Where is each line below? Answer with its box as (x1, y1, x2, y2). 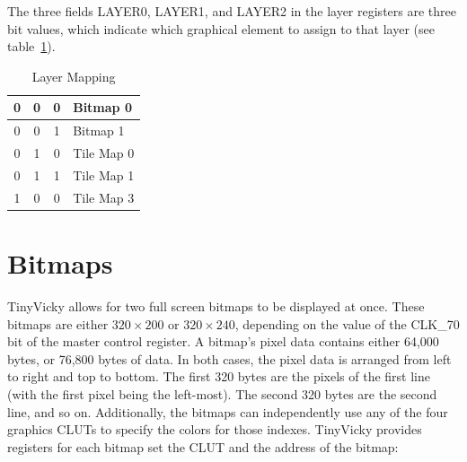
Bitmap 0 (73, 98, 132, 117)
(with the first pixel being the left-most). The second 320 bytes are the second (7, 384, 437, 403)
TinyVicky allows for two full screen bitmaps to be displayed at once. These (7, 296, 425, 315)
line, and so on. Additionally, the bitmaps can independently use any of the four (7, 402, 448, 421)
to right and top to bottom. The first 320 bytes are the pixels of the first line (7, 367, 431, 386)
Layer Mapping (31, 66, 116, 85)
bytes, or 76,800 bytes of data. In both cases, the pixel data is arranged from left (7, 349, 452, 368)
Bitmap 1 (73, 121, 125, 140)
